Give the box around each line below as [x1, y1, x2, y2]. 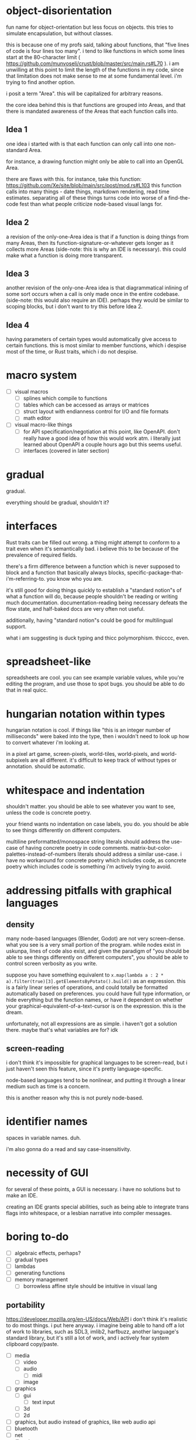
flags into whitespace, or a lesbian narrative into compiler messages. [6, 1210, 172, 1216]
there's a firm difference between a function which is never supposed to [6, 563, 180, 570]
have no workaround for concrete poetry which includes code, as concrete [6, 857, 187, 864]
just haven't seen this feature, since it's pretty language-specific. [6, 1065, 163, 1072]
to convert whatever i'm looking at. [6, 739, 90, 746]
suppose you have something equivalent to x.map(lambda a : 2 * [6, 971, 164, 978]
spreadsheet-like [6, 655, 91, 668]
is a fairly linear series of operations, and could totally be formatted [6, 984, 168, 991]
